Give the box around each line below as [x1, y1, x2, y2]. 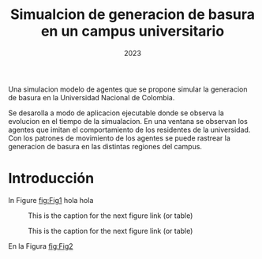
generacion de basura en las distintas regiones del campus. [8, 141, 203, 151]
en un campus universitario [40, 22, 225, 40]
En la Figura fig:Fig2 [8, 241, 73, 250]
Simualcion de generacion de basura [10, 6, 255, 24]
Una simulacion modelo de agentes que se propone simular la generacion [8, 84, 248, 94]
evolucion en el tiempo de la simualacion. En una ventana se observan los [8, 116, 249, 126]
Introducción [8, 170, 95, 187]
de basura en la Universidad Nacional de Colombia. [8, 92, 175, 102]
